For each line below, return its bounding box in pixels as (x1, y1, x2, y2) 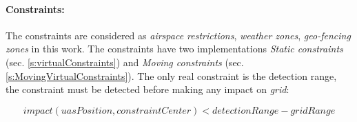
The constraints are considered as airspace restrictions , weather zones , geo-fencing (6, 28, 351, 42)
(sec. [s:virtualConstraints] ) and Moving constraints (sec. (6, 54, 244, 69)
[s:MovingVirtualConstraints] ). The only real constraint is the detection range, (6, 68, 337, 83)
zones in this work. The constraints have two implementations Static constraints (6, 41, 343, 56)
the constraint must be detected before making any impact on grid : (6, 82, 289, 96)
